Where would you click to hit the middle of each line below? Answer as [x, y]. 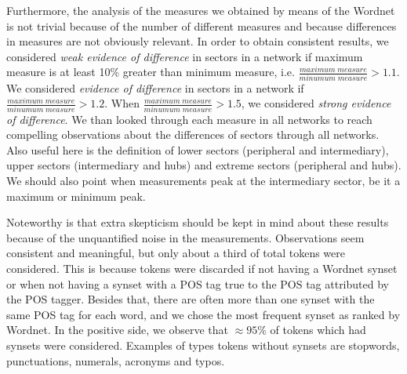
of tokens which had [318, 330]
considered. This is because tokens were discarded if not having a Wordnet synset [202, 268]
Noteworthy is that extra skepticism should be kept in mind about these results [198, 222]
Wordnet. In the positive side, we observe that [118, 330]
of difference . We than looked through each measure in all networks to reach [189, 119]
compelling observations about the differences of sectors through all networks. [193, 134]
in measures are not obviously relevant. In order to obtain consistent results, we [198, 41]
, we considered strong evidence [316, 103]
